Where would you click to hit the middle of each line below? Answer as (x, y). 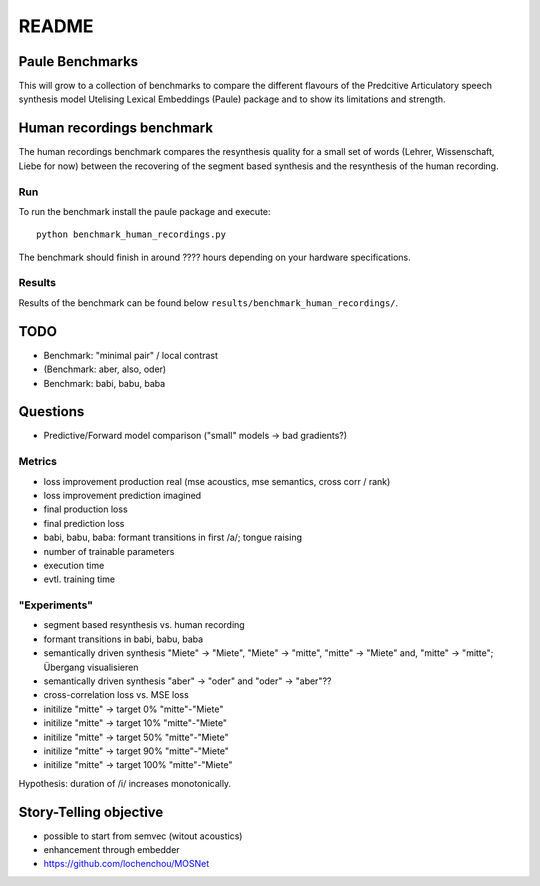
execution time (74, 565)
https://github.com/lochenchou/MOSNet (126, 864)
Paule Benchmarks (78, 61)
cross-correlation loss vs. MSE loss (116, 695)
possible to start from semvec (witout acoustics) (143, 836)
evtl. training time (79, 579)
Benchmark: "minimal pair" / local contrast (131, 355)
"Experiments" (56, 605)
